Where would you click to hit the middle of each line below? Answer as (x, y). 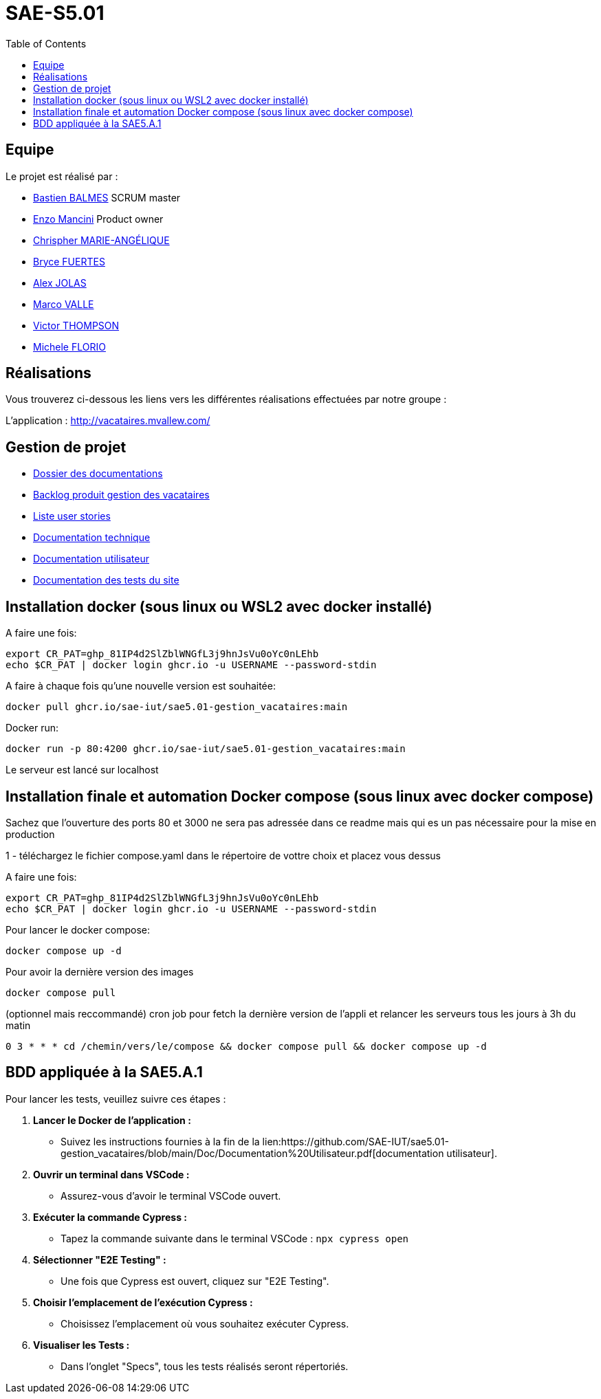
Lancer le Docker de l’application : (112, 1120)
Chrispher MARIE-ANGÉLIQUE (101, 240)
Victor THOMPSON (76, 325)
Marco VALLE (64, 304)
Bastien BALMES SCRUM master (107, 197)
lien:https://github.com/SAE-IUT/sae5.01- (356, 1141)
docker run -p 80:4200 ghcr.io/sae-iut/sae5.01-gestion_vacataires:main (206, 749)
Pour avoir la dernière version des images (100, 971)
